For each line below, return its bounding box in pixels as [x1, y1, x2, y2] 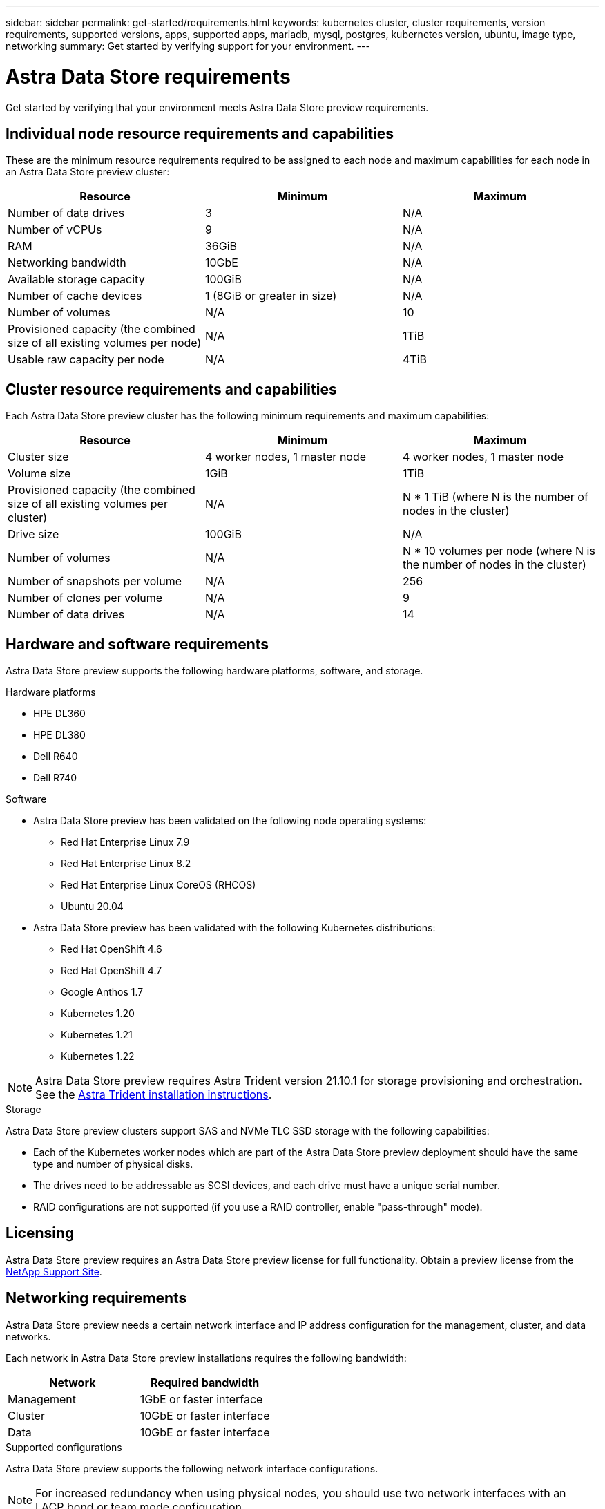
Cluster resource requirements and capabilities [6, 380, 337, 398]
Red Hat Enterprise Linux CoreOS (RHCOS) [61, 879, 256, 891]
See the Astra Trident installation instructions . [35, 1088, 272, 1102]
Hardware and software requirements [6, 635, 269, 653]
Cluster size [8, 450, 69, 464]
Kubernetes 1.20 [61, 1007, 135, 1020]
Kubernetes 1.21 [61, 1029, 133, 1041]
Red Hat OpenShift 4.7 [61, 965, 162, 977]
